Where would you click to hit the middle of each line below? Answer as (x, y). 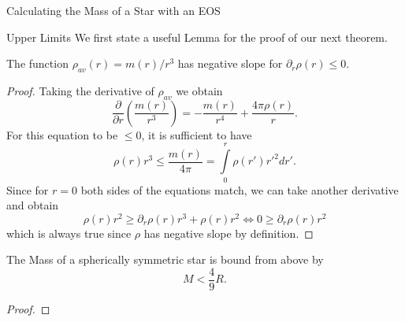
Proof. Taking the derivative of (80, 90)
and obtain (33, 205)
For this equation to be (62, 134)
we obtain (199, 90)
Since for (28, 189)
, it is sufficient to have (197, 134)
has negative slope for (230, 63)
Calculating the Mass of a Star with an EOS (113, 10)
